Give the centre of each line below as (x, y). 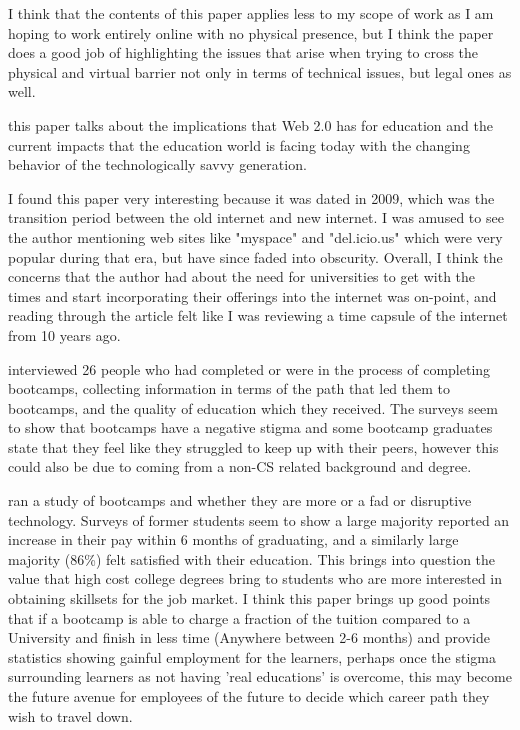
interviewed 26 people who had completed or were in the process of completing (249, 368)
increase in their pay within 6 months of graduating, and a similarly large (233, 539)
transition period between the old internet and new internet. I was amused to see (256, 217)
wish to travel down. (70, 715)
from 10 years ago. (64, 334)
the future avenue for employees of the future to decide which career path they (249, 696)
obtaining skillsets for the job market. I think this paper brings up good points (249, 598)
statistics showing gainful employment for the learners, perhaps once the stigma (252, 656)
